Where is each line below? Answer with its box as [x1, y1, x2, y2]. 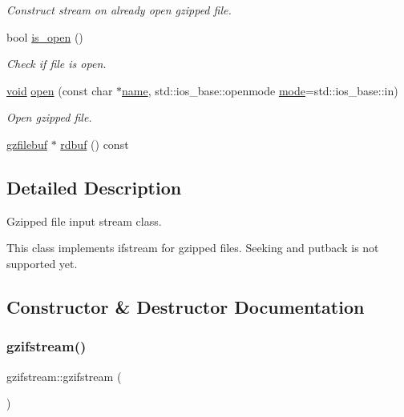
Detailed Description [6, 174, 182, 199]
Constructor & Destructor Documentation [6, 294, 365, 319]
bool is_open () [6, 28, 83, 45]
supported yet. [6, 255, 78, 271]
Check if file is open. [6, 55, 107, 72]
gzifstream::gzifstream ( [6, 367, 122, 384]
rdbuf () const [60, 135, 129, 152]
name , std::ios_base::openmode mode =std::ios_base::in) [122, 82, 398, 98]
